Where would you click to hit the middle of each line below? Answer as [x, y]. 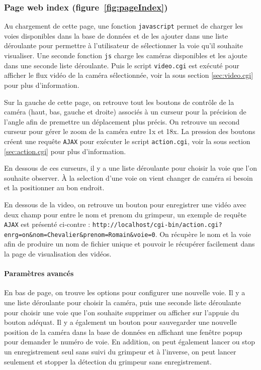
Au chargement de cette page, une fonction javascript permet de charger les [124, 26]
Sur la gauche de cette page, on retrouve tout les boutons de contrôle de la [119, 102]
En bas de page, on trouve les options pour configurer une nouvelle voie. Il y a [125, 292]
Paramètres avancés [39, 273]
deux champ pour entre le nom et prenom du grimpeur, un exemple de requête [125, 214]
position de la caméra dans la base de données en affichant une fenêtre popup [123, 332]
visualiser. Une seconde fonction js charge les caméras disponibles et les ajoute [126, 55]
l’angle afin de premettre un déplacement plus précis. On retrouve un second [122, 121]
